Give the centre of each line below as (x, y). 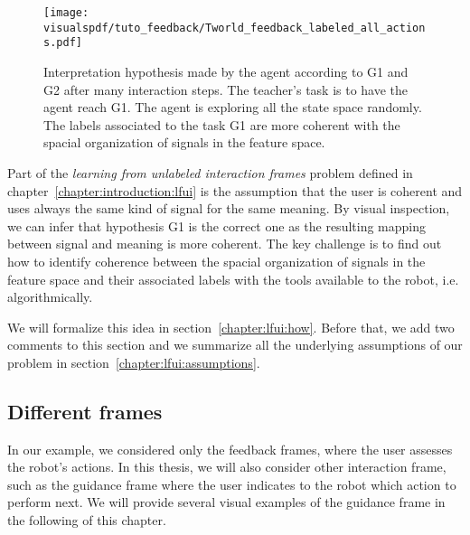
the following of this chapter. (87, 520)
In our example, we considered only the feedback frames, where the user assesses (230, 449)
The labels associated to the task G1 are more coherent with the (222, 124)
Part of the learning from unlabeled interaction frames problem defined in (210, 172)
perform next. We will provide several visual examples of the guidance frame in (226, 502)
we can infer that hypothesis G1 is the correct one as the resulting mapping (217, 225)
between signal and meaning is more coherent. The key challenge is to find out (225, 244)
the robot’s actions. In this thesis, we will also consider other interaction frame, (227, 467)
